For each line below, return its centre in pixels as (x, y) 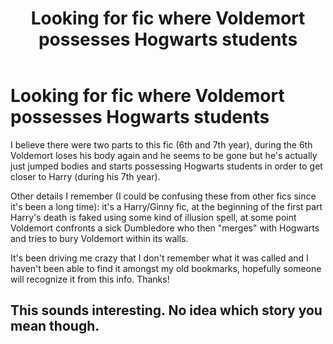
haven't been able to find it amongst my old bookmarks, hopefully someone (166, 268)
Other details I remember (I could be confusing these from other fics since (163, 196)
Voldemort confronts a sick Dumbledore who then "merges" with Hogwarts (165, 228)
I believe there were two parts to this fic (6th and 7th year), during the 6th (161, 144)
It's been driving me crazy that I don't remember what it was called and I (159, 258)
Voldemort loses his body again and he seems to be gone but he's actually (164, 155)
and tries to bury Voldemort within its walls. (99, 238)
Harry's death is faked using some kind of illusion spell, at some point (153, 217)
